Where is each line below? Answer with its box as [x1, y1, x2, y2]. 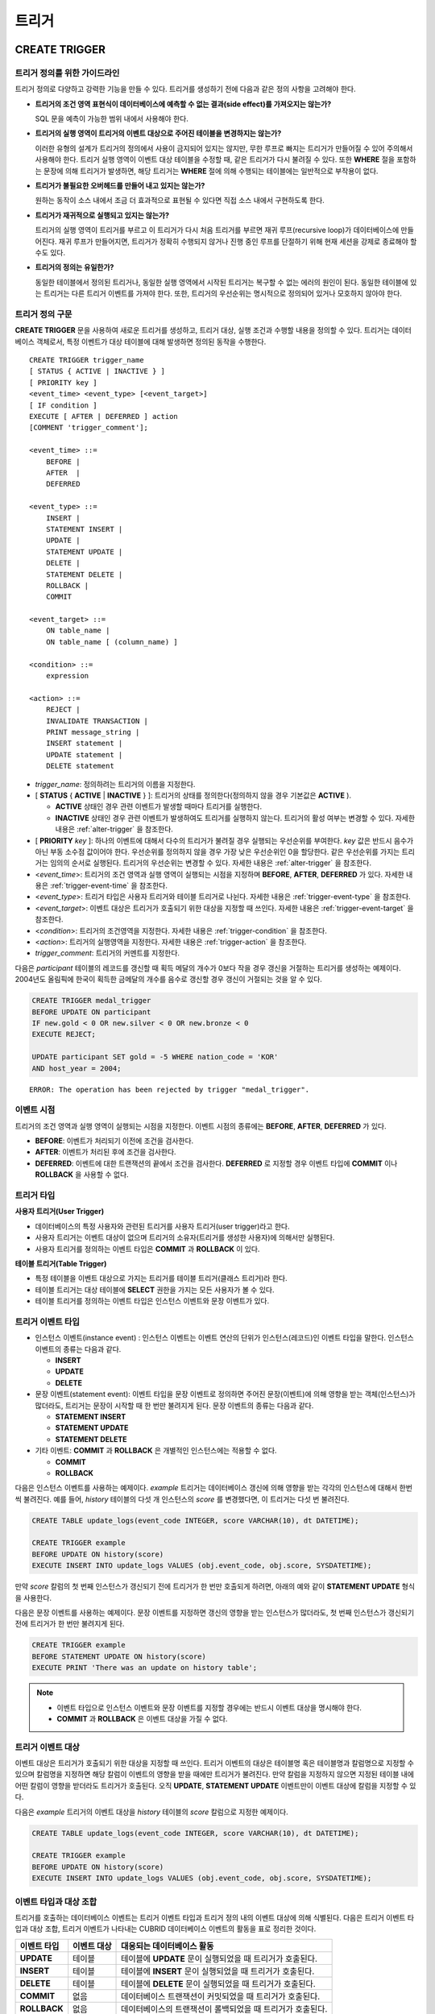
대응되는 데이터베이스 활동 [121, 1940, 214, 1951]
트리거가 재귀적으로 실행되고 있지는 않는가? [35, 210, 169, 220]
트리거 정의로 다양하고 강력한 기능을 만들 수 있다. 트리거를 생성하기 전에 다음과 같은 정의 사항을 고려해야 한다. [14, 85, 356, 94]
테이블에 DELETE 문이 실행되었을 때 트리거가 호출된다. [121, 1978, 316, 1989]
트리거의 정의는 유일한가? [35, 263, 114, 272]
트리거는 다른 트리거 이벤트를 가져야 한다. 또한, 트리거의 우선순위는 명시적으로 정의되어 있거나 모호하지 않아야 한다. [43, 288, 403, 298]
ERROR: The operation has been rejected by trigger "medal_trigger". [29, 1084, 310, 1094]
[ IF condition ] [29, 400, 97, 410]
